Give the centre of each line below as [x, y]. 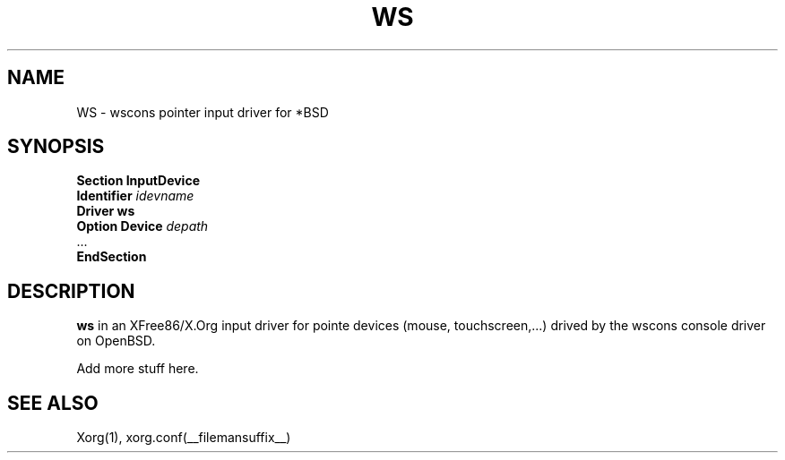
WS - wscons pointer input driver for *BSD [203, 112]
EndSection [112, 257]
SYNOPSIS [56, 147]
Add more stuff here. [138, 369]
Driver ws [106, 211]
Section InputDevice [138, 181]
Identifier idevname [135, 196]
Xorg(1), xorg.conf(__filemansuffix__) [184, 438]
